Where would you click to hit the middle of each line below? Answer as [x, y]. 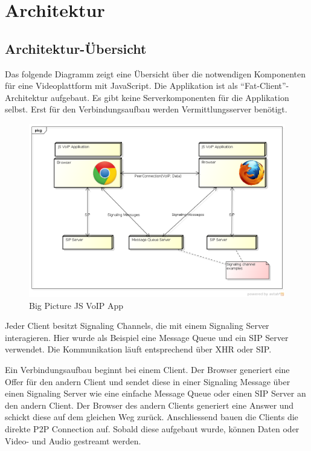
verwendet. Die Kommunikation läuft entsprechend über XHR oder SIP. [138, 349]
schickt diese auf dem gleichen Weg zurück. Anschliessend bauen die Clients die [152, 417]
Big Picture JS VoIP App [76, 305]
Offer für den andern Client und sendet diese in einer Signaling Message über [148, 381]
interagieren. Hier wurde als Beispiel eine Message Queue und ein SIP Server [147, 337]
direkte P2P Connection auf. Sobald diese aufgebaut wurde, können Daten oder [152, 429]
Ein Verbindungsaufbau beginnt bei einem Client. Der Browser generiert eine [147, 370]
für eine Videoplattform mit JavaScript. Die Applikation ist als [121, 86]
